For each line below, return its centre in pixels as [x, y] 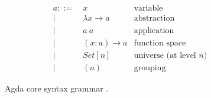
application [154, 31]
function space [160, 43]
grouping [150, 68]
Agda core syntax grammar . [57, 88]
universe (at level [165, 56]
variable [148, 9]
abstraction [154, 19]
